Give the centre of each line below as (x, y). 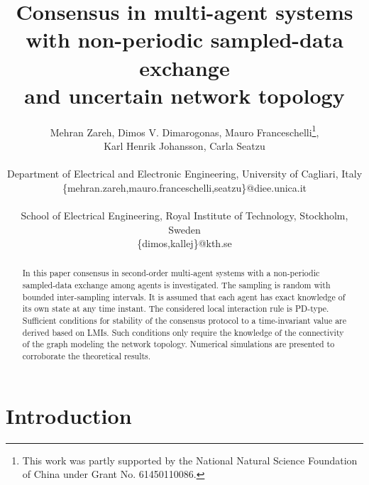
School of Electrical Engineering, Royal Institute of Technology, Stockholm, (184, 215)
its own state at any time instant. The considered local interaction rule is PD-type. (176, 309)
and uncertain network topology (184, 95)
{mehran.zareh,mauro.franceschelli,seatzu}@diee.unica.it (184, 187)
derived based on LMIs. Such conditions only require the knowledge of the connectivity (183, 332)
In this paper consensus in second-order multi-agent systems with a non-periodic (171, 273)
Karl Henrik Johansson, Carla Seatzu (184, 145)
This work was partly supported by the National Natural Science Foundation (190, 460)
